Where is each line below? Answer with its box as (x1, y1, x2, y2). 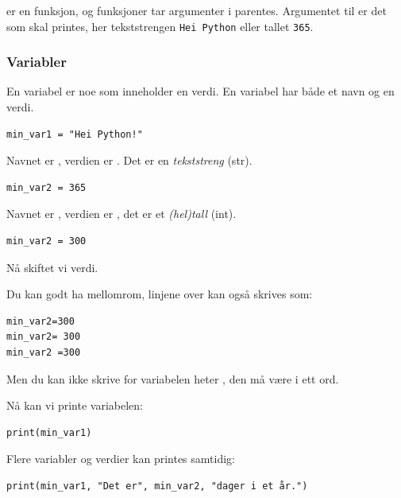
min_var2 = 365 (6, 181, 87, 193)
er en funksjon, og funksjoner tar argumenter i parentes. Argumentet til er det (6, 2, 387, 18)
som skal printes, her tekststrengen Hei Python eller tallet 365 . (6, 18, 314, 34)
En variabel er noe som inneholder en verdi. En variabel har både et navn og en (6, 83, 395, 99)
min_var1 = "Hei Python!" (6, 128, 143, 140)
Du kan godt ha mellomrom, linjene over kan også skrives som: (6, 286, 313, 302)
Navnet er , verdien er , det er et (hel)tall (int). (6, 205, 237, 222)
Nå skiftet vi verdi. (6, 259, 98, 275)
